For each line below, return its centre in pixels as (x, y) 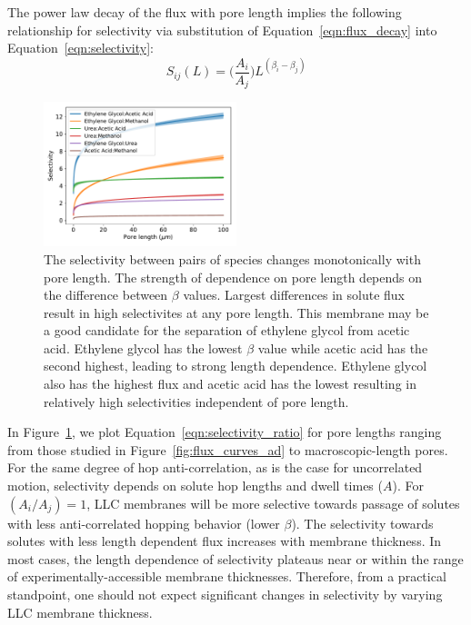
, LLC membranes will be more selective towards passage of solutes (273, 503)
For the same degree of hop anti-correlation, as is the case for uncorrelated (215, 467)
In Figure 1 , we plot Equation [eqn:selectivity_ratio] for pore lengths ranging (225, 432)
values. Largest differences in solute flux (294, 295)
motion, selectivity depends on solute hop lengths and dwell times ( (195, 486)
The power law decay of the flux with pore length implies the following (205, 12)
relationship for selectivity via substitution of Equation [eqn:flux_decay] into (222, 30)
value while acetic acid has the (343, 347)
